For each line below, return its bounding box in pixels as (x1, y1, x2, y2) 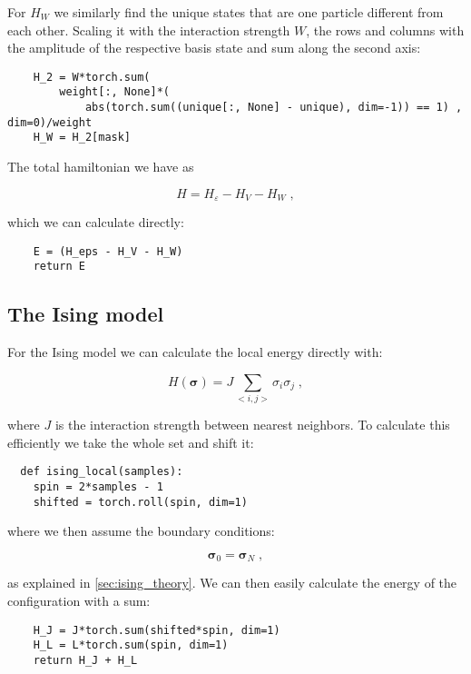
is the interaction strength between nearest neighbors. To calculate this (54, 415, 450, 434)
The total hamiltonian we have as (7, 157, 194, 176)
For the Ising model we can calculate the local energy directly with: (7, 342, 383, 362)
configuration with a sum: (7, 590, 151, 610)
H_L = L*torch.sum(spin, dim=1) (33, 639, 229, 652)
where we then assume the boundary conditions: (7, 521, 275, 540)
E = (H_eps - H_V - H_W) (33, 244, 183, 258)
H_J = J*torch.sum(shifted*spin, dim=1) (33, 623, 280, 637)
